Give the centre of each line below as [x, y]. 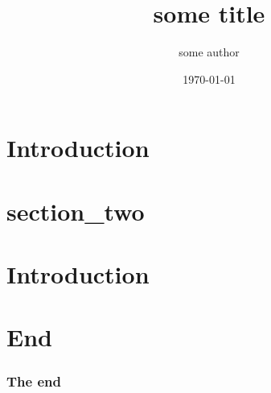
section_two [76, 211]
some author [209, 52]
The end [34, 381]
